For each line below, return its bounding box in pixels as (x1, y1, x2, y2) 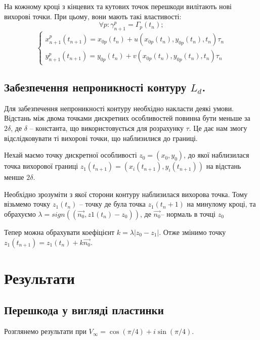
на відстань (206, 161, 241, 171)
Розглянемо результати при (4, 326, 86, 336)
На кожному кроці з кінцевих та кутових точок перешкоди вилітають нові (4, 1, 232, 11)
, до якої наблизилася (184, 150, 249, 160)
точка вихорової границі (4, 161, 78, 171)
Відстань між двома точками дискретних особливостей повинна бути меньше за (4, 113, 250, 123)
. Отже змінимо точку (159, 226, 226, 237)
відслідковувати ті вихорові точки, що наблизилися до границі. (4, 132, 198, 143)
